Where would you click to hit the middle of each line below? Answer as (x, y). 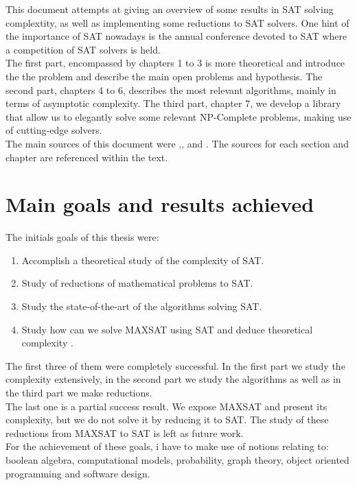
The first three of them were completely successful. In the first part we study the (175, 365)
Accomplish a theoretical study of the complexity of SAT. (143, 260)
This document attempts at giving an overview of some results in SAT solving (170, 9)
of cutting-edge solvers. (54, 130)
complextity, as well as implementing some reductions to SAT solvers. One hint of (177, 22)
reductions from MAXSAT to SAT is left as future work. (125, 433)
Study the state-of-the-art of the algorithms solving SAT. (142, 306)
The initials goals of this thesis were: (82, 237)
